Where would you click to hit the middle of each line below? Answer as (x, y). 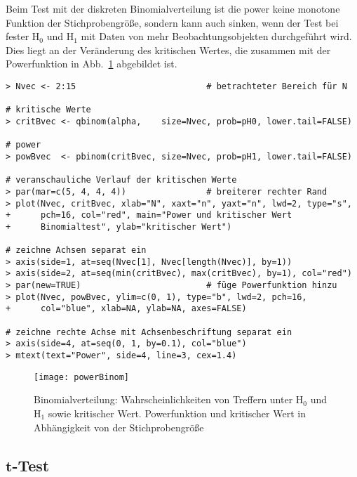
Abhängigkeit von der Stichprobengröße (119, 427)
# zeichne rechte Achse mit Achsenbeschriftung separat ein (149, 332)
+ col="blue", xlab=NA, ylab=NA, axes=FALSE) (126, 309)
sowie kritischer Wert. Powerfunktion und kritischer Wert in (177, 413)
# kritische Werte (48, 110)
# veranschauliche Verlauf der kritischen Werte (121, 180)
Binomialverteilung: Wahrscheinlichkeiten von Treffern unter (163, 399)
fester (18, 36)
